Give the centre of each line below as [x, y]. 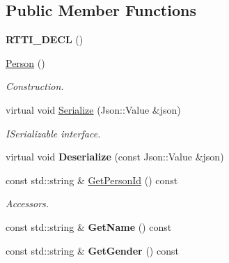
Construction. [35, 86]
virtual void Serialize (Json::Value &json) [93, 109]
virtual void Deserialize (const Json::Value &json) [115, 157]
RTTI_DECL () [45, 39]
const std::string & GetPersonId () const [92, 180]
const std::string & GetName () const [89, 226]
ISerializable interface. [53, 133]
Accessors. [27, 203]
